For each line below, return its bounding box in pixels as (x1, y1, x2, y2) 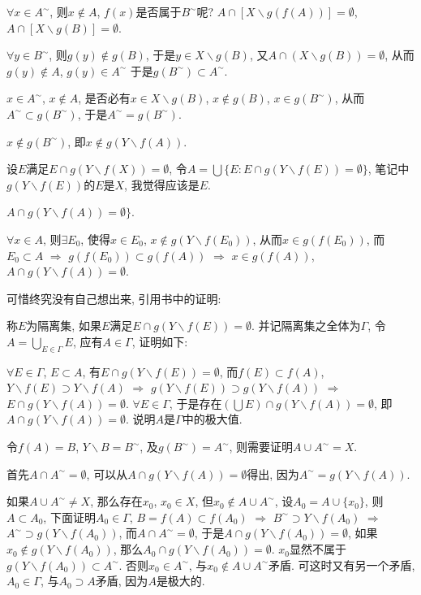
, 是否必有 (78, 89, 131, 106)
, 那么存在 (90, 493, 143, 510)
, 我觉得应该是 (124, 176, 200, 193)
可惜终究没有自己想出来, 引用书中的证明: (6, 289, 221, 306)
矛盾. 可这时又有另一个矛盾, (268, 556, 415, 573)
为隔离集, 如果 (26, 317, 101, 334)
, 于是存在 (169, 394, 222, 411)
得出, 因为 (247, 465, 299, 482)
